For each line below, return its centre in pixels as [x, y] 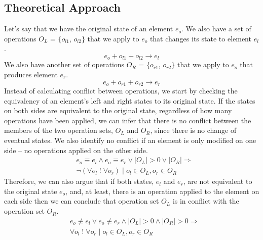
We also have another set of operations [64, 64]
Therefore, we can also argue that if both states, [79, 181]
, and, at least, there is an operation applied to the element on [162, 191]
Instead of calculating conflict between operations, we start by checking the [121, 91]
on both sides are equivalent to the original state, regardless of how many [118, 110]
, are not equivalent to [218, 181]
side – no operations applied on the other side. [76, 150]
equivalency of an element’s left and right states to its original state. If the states [130, 100]
